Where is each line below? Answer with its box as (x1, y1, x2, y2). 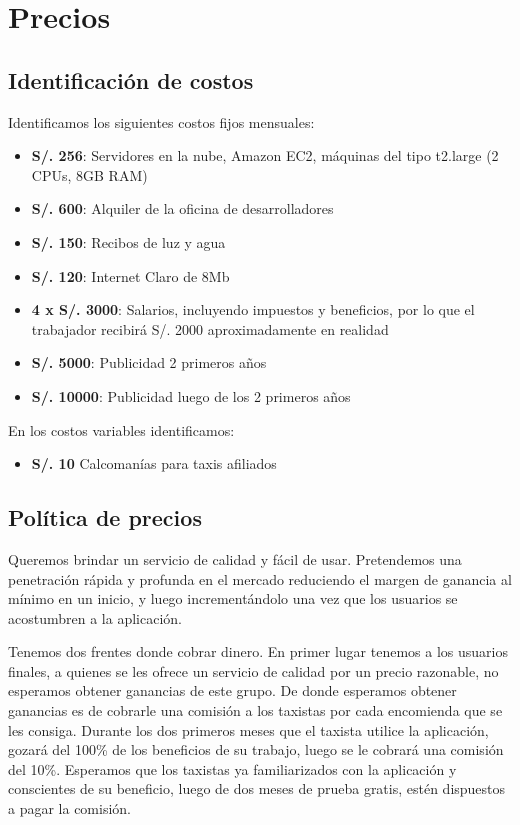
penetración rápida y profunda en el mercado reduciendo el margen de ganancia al (8, 568, 512, 589)
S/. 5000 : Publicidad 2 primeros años (31, 352, 267, 373)
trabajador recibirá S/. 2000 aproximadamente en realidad (31, 318, 389, 339)
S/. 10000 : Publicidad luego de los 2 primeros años (31, 385, 351, 406)
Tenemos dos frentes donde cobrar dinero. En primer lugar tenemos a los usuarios (8, 641, 508, 662)
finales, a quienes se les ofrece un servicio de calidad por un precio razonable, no (8, 660, 499, 681)
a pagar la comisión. (8, 798, 132, 819)
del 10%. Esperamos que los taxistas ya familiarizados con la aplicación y (8, 758, 457, 779)
